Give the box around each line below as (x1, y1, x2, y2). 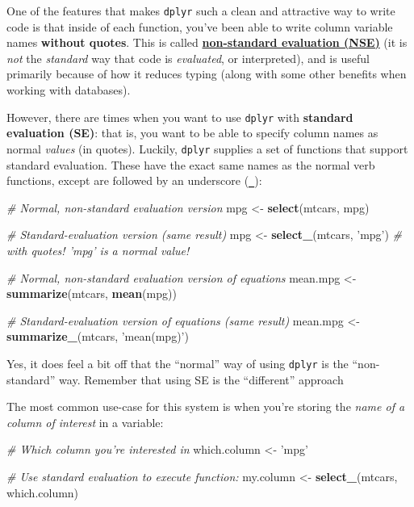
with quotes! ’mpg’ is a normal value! (6, 241, 190, 258)
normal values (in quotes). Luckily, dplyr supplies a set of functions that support (6, 140, 408, 157)
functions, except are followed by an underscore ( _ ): (6, 172, 262, 189)
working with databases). (6, 82, 131, 98)
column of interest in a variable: (6, 413, 164, 430)
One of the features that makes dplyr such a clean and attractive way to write (6, 2, 395, 19)
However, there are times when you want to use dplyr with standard (6, 108, 353, 125)
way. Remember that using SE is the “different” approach (59, 371, 344, 388)
